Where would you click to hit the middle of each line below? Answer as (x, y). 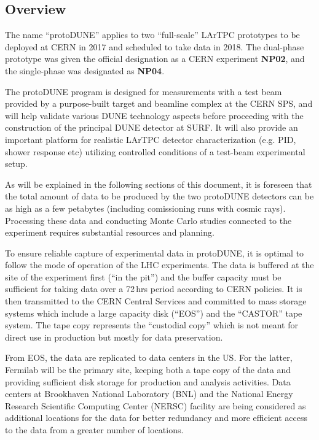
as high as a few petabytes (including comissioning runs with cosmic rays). (145, 208)
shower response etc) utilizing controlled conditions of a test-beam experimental (155, 151)
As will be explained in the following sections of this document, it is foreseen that (159, 184)
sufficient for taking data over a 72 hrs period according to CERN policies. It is (154, 289)
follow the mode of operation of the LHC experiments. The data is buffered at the (159, 265)
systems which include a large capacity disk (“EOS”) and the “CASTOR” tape (154, 313)
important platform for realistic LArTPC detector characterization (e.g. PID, (151, 139)
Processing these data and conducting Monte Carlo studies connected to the (148, 220)
